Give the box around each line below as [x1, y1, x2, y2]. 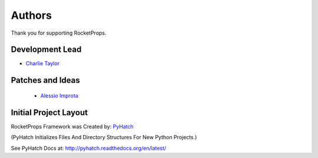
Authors [11, 9, 52, 22]
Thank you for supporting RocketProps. [11, 29, 107, 36]
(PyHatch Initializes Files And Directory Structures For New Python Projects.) [11, 134, 197, 141]
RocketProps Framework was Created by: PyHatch [11, 123, 134, 130]
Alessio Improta [40, 92, 79, 99]
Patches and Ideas [11, 75, 80, 85]
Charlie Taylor [25, 60, 60, 67]
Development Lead [11, 45, 82, 55]
